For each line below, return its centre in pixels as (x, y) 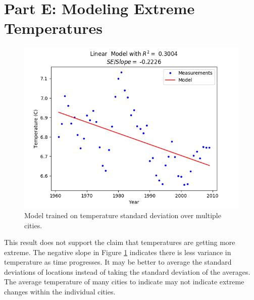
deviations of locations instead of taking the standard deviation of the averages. (127, 271)
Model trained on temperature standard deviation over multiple (123, 215)
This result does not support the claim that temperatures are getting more (120, 242)
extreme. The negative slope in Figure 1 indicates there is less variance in (118, 252)
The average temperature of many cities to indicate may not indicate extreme (124, 282)
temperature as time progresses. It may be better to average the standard (118, 262)
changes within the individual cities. (60, 292)
